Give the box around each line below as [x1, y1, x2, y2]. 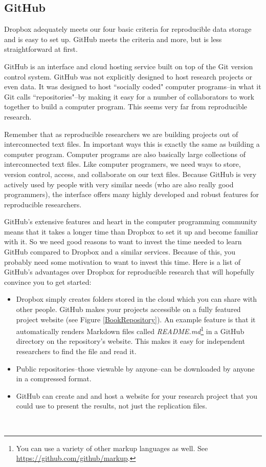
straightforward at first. [4, 44, 78, 54]
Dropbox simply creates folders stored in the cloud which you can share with [16, 294, 257, 304]
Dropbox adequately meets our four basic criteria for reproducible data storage [4, 24, 252, 34]
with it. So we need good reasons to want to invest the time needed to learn [4, 236, 242, 247]
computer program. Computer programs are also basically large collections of [4, 148, 246, 159]
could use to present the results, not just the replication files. [16, 400, 207, 411]
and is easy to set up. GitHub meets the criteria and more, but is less [4, 33, 222, 44]
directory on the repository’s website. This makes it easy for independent [16, 336, 245, 346]
